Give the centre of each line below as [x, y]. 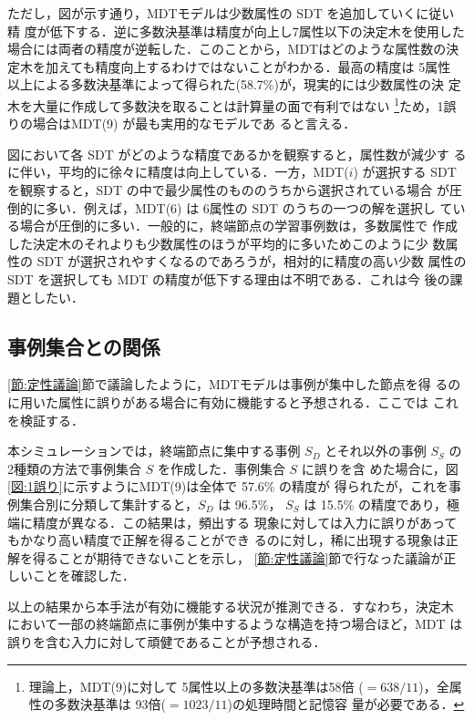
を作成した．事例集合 [221, 468]
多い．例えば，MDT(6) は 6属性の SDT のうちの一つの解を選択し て [249, 207]
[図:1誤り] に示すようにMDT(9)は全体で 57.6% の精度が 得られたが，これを [228, 486]
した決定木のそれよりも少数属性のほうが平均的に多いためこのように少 [218, 243]
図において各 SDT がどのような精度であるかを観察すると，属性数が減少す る [237, 154]
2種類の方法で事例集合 [74, 468]
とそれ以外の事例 [376, 451]
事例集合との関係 [84, 346]
